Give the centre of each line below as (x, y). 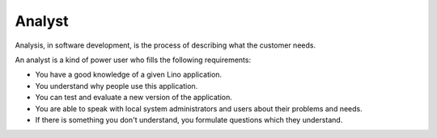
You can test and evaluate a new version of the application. (134, 98)
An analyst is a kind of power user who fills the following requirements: (133, 60)
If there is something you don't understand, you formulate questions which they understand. (189, 119)
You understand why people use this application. (117, 86)
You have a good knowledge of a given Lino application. (129, 75)
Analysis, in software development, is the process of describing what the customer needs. (165, 45)
